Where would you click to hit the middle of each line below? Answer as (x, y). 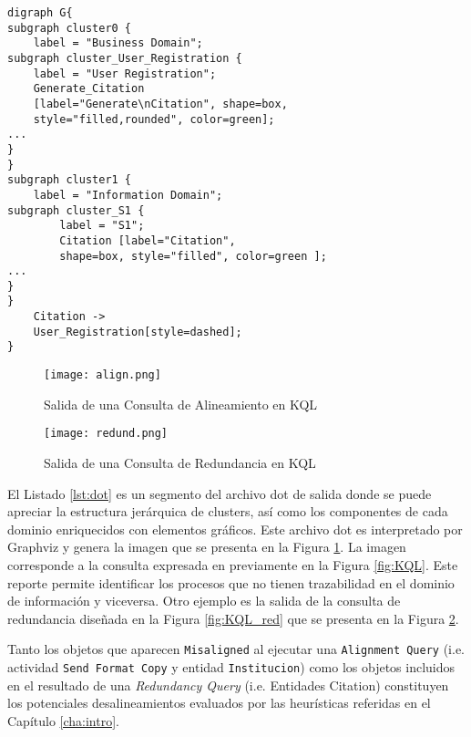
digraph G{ (40, 13)
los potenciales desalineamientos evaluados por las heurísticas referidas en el (219, 703)
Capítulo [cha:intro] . (63, 720)
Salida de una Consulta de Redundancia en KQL (180, 462)
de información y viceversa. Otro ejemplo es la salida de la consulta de (204, 601)
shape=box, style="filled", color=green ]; (193, 256)
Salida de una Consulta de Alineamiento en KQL (181, 404)
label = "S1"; (102, 226)
